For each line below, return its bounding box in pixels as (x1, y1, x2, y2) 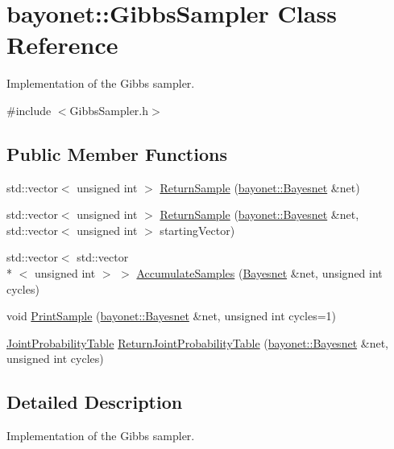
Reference (6, 28, 118, 61)
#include (6, 101, 52, 118)
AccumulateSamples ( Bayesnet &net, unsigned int (136, 265, 383, 282)
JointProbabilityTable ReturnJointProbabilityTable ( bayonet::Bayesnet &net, (6, 334, 388, 351)
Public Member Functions (6, 141, 227, 166)
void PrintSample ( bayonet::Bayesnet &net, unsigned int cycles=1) (6, 307, 337, 324)
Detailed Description (6, 389, 183, 414)
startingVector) (160, 221, 235, 238)
